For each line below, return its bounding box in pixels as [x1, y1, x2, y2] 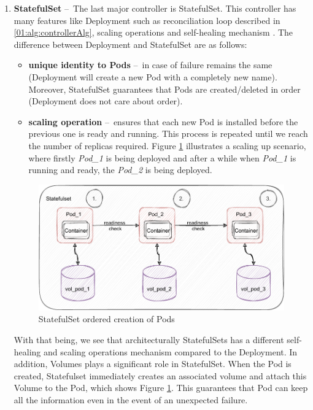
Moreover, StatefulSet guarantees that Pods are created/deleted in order [28, 82, 301, 95]
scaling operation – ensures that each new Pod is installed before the [28, 115, 298, 128]
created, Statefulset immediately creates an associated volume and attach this [14, 369, 307, 382]
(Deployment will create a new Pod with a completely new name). [28, 70, 277, 83]
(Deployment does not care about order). [28, 95, 183, 107]
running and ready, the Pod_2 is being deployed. [28, 163, 212, 176]
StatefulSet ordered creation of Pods [38, 312, 175, 325]
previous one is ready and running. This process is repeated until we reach [28, 127, 308, 140]
